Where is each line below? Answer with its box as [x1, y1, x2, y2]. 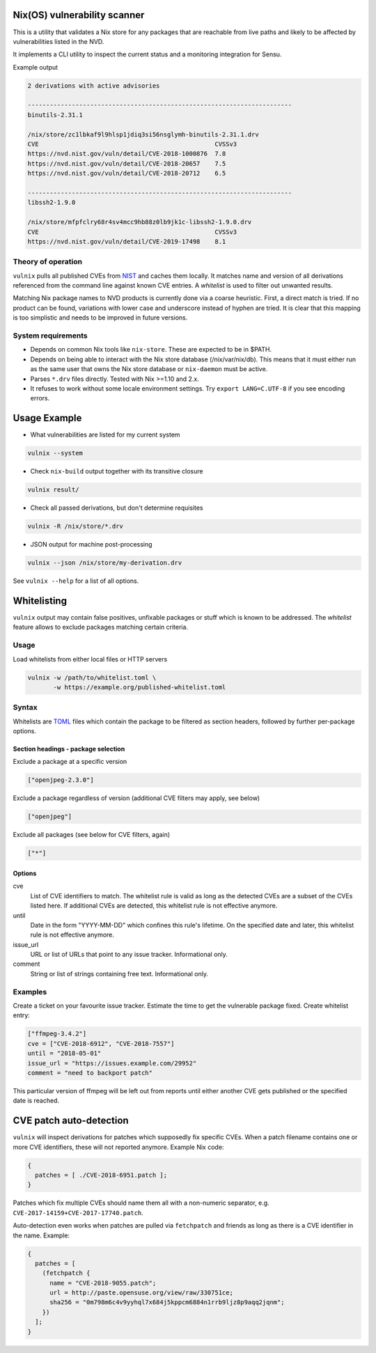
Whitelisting [13, 595, 68, 607]
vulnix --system [27, 449, 84, 457]
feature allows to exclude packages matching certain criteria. [13, 623, 188, 632]
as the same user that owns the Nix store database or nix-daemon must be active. [30, 365, 268, 373]
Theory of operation [13, 257, 83, 267]
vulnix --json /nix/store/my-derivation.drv [27, 559, 182, 567]
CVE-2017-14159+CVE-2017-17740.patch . [13, 1208, 144, 1217]
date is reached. [13, 1097, 59, 1105]
